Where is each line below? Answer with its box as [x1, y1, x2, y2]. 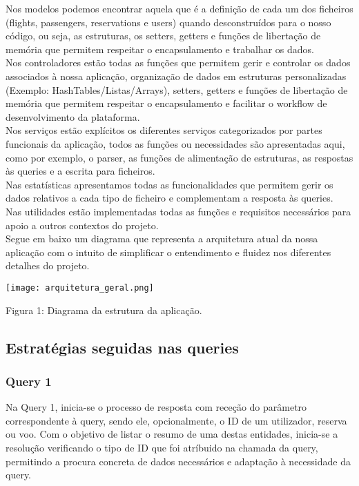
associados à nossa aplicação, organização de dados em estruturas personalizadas [6, 68, 347, 83]
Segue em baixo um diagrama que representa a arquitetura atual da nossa [6, 231, 318, 246]
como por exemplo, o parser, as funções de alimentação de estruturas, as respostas [6, 150, 353, 164]
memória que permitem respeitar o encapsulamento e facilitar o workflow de [6, 96, 327, 110]
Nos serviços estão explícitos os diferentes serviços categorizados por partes [6, 123, 322, 137]
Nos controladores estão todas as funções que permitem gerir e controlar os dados [6, 55, 351, 70]
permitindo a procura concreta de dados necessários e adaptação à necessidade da [6, 454, 351, 468]
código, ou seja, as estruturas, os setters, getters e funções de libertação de [6, 28, 321, 43]
